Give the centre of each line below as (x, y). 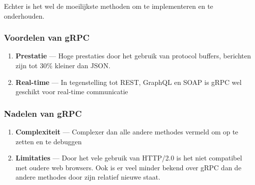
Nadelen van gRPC (43, 113)
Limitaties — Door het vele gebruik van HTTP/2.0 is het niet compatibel (129, 158)
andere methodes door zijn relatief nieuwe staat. (88, 177)
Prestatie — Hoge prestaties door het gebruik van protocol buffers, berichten (133, 56)
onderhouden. (24, 15)
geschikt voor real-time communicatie (72, 92)
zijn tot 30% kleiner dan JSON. (63, 65)
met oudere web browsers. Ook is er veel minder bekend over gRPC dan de (128, 167)
